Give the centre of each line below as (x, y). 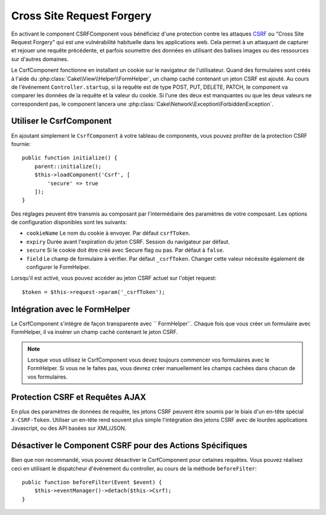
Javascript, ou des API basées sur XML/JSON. (69, 428)
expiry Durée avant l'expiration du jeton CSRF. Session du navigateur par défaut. (128, 242)
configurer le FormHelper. (58, 267)
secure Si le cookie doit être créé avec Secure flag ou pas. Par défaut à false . (125, 250)
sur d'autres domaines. (40, 59)
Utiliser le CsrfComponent (61, 121)
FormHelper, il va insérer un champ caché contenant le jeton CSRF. (94, 332)
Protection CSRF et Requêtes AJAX (79, 397)
